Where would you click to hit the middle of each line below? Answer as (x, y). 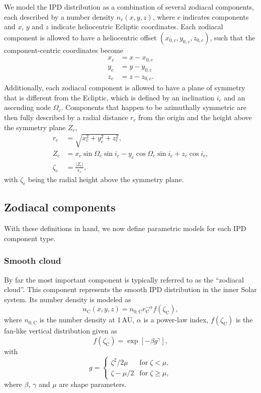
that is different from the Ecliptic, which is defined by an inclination (109, 97)
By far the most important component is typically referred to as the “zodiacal (124, 279)
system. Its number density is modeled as (68, 299)
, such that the (233, 37)
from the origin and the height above (195, 117)
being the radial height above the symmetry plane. (106, 179)
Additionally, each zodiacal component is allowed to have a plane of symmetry (125, 88)
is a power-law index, (176, 320)
